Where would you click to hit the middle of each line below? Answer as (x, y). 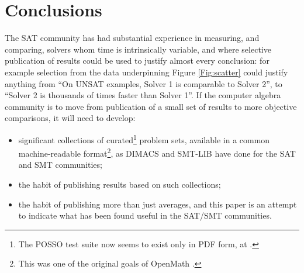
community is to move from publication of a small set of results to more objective (151, 106)
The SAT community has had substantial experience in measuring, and (132, 38)
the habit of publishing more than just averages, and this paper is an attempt (158, 204)
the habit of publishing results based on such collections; (120, 184)
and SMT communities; (60, 165)
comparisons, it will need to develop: (70, 118)
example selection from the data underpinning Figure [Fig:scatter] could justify (146, 72)
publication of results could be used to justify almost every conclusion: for (137, 61)
